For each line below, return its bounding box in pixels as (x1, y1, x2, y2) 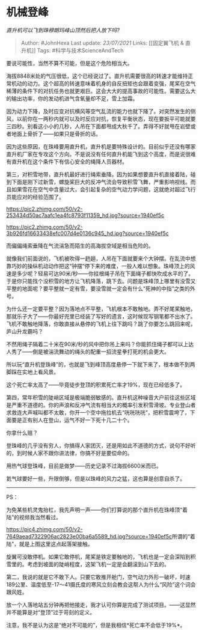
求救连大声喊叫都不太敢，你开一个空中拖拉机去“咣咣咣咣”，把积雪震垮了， (6, 409, 191, 416)
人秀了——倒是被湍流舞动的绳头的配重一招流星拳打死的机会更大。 (6, 348, 170, 355)
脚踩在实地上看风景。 (6, 368, 59, 376)
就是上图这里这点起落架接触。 (19, 540, 93, 547)
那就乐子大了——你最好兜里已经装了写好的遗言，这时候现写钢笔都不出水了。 (6, 312, 196, 320)
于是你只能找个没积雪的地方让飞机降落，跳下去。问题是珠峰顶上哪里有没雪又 (6, 277, 196, 284)
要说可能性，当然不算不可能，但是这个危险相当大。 (6, 59, 133, 67)
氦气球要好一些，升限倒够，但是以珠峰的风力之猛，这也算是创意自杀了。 (6, 475, 185, 482)
